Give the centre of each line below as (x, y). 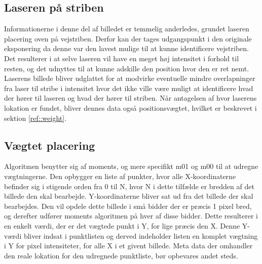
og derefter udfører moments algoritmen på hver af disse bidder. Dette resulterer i (131, 216)
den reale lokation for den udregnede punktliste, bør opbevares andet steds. (121, 255)
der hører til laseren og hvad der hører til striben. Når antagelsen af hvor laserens (130, 98)
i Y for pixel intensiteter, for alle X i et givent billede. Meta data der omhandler (128, 246)
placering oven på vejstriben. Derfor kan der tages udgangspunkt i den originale (128, 38)
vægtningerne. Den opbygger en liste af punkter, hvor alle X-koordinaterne (120, 176)
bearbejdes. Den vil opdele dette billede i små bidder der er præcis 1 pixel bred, (128, 206)
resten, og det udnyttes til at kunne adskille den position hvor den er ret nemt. (127, 68)
